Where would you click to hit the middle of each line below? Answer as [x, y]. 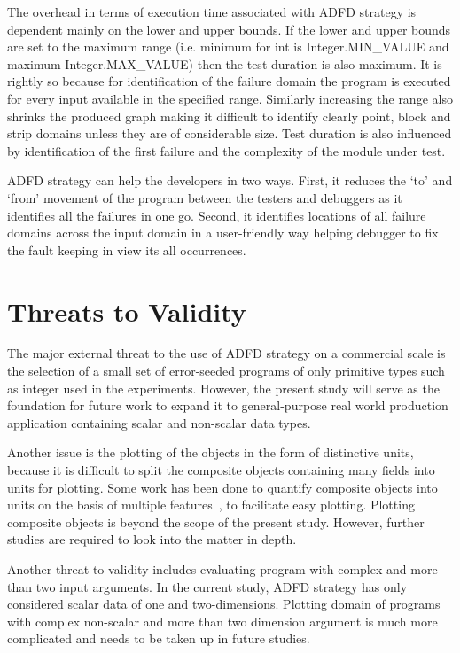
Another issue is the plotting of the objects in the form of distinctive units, [211, 452]
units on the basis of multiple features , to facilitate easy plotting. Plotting [211, 505]
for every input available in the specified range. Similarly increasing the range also [230, 98]
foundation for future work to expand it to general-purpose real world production [228, 405]
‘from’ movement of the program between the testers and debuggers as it [205, 197]
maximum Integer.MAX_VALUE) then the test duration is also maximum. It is [225, 63]
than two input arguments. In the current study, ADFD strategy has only [207, 586]
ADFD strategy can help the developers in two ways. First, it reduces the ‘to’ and [230, 180]
